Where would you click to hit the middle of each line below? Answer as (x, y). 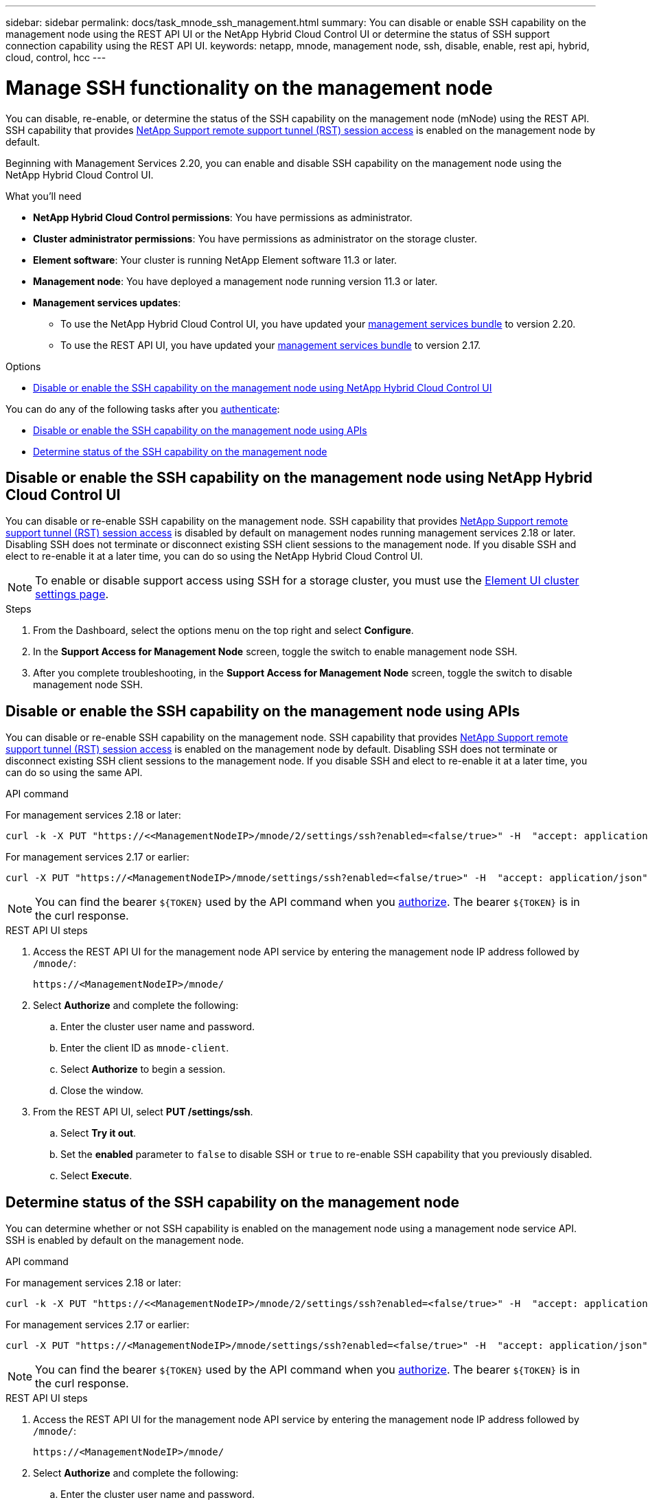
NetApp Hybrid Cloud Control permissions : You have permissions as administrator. (223, 217)
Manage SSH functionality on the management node (249, 88)
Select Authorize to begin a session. (143, 1069)
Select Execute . (96, 1176)
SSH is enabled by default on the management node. (125, 1240)
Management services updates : (107, 302)
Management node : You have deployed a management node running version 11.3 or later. (235, 281)
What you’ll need (44, 196)
